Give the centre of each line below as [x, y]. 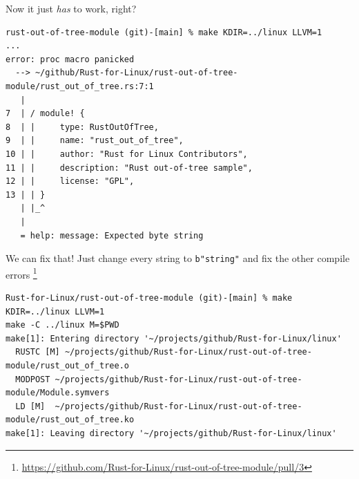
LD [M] [30, 406]
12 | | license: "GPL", [70, 181]
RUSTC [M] [38, 352]
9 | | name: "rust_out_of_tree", [95, 141]
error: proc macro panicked [70, 59]
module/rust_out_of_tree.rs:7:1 [80, 86]
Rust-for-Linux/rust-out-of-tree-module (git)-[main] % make [149, 298]
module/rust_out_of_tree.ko [70, 420]
